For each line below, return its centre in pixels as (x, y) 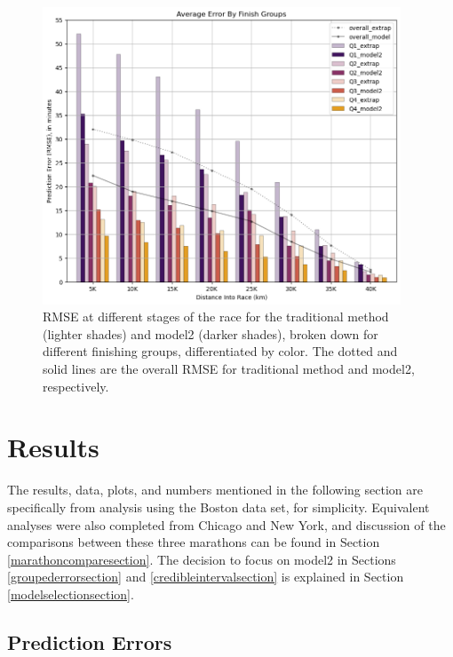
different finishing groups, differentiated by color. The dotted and (220, 351)
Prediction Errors (90, 641)
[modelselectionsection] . (71, 594)
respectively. (76, 386)
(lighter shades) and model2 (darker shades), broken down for (211, 333)
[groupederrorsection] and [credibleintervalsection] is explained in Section (206, 577)
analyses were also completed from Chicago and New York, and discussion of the (226, 524)
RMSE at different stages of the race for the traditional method (216, 317)
